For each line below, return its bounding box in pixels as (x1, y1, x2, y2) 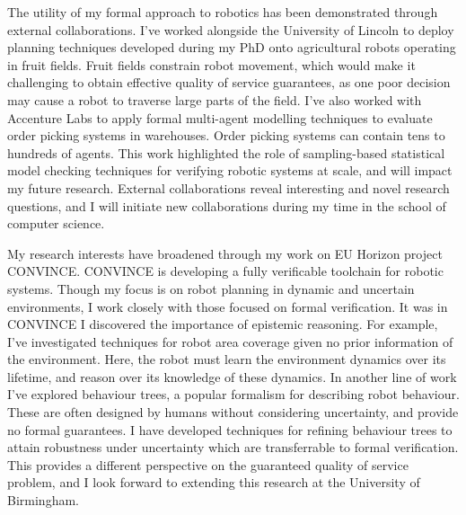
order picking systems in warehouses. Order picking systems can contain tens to (7, 126, 445, 145)
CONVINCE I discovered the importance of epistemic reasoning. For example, (7, 315, 438, 333)
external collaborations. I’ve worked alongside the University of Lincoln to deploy (7, 20, 454, 39)
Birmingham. (7, 491, 79, 510)
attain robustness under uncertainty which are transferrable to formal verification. (7, 438, 459, 457)
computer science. (7, 214, 105, 233)
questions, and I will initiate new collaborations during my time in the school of (7, 196, 446, 215)
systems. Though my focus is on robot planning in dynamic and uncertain (7, 279, 415, 297)
